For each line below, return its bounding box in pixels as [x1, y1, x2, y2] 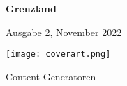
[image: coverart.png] [6, 49, 111, 60]
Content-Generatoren [6, 69, 96, 83]
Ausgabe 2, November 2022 [6, 24, 122, 39]
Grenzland [6, 1, 57, 15]
